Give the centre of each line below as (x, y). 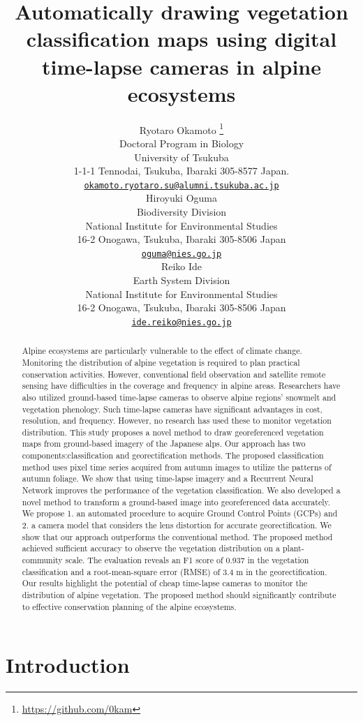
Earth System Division (181, 280)
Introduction (68, 665)
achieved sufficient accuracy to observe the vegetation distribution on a (151, 548)
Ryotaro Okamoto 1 (181, 128)
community (42, 560)
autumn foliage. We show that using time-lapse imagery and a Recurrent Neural (168, 478)
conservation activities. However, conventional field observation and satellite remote (174, 374)
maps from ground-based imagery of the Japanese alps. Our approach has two (164, 444)
